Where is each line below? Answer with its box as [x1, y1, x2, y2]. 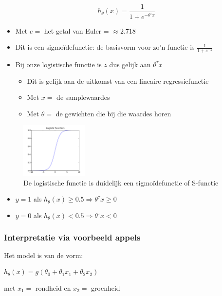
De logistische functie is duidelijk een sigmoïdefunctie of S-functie [23, 177, 219, 187]
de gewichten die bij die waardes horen [55, 108, 171, 118]
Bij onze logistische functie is [15, 59, 102, 69]
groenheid [91, 283, 120, 293]
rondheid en [36, 283, 71, 293]
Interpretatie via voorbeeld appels [4, 231, 141, 243]
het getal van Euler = [44, 25, 109, 36]
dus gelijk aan [109, 59, 151, 69]
